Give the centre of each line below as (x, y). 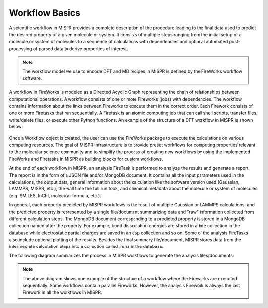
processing (21, 48)
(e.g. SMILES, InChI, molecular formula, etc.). (55, 195)
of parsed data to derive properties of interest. (81, 48)
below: (16, 127)
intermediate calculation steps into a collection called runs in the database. (86, 246)
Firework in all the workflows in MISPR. (62, 292)
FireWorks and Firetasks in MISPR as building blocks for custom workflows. (86, 159)
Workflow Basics (45, 13)
